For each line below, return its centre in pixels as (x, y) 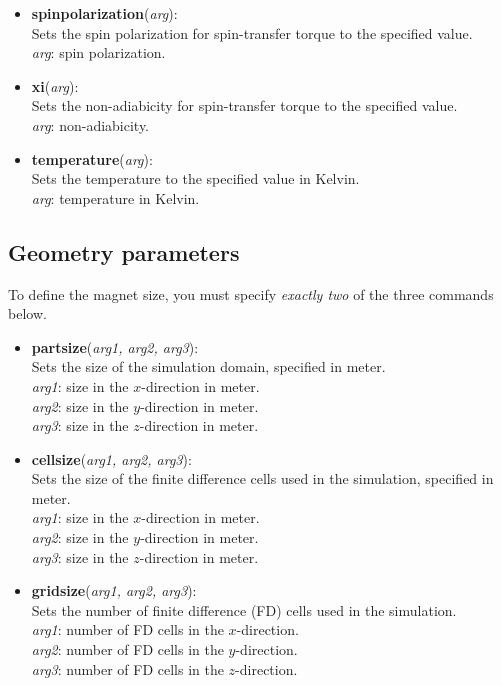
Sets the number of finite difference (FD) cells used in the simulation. (244, 609)
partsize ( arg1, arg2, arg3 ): (115, 346)
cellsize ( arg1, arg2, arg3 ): (111, 458)
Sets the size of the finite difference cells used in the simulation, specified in (262, 478)
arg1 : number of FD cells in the (127, 629)
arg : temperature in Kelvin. (115, 197)
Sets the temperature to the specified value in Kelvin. (195, 178)
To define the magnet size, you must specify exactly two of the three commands (251, 293)
